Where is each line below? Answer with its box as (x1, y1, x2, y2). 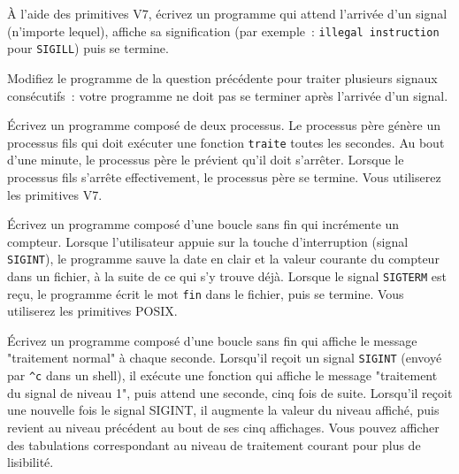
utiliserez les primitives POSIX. (7, 302, 178, 320)
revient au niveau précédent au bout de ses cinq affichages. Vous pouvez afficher (7, 417, 440, 436)
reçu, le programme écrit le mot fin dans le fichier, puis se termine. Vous (7, 284, 404, 302)
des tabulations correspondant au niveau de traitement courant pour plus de (7, 435, 421, 454)
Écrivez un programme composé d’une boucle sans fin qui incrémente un (7, 215, 400, 233)
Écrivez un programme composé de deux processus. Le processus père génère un (7, 116, 440, 134)
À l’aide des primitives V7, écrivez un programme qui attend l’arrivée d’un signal (7, 4, 448, 22)
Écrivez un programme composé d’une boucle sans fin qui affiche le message (7, 331, 417, 349)
